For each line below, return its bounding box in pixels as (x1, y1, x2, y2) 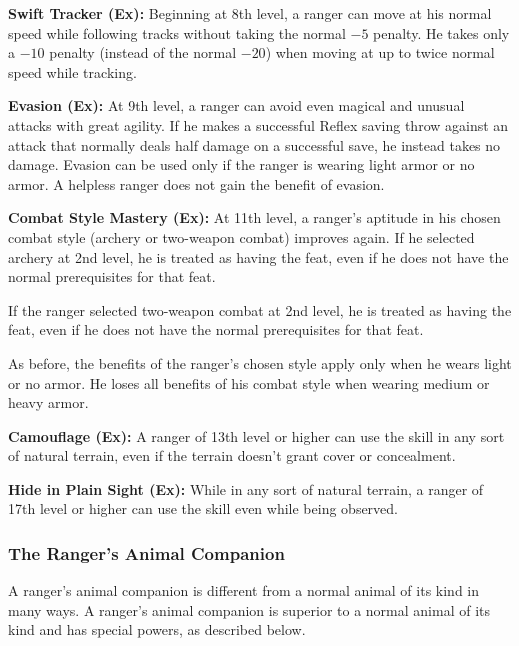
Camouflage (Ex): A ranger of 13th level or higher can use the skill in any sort (8, 425, 505, 446)
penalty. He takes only (373, 22, 510, 43)
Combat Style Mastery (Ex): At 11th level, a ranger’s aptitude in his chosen (8, 207, 501, 228)
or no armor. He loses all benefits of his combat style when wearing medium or (8, 372, 490, 393)
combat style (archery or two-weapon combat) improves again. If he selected (8, 226, 475, 247)
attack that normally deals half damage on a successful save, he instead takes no (8, 134, 501, 155)
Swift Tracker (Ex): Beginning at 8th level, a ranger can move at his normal (8, 3, 492, 23)
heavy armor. (8, 392, 89, 413)
